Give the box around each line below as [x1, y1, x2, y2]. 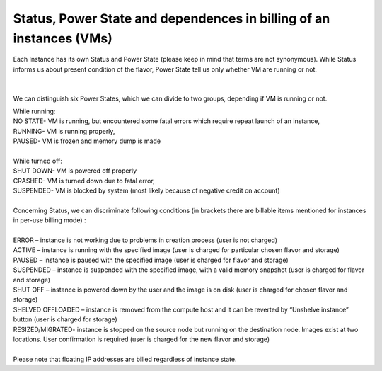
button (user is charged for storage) [13, 315, 118, 324]
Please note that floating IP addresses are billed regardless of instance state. [13, 355, 237, 363]
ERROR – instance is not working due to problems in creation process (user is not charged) [13, 236, 278, 244]
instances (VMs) [13, 30, 113, 46]
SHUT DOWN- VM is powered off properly [13, 166, 137, 175]
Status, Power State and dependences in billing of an [13, 11, 330, 26]
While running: [13, 107, 56, 115]
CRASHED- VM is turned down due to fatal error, [13, 176, 155, 185]
